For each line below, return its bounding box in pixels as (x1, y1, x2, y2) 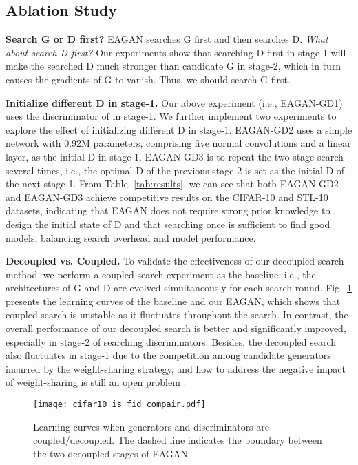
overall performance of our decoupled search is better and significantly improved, (6, 321, 346, 335)
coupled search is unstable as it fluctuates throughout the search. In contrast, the (6, 307, 348, 322)
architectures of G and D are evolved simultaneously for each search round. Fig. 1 (6, 280, 352, 295)
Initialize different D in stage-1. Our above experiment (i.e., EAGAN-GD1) (6, 95, 343, 110)
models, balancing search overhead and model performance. (6, 230, 256, 245)
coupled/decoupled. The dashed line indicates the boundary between (33, 433, 322, 447)
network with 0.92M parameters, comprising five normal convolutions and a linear (6, 136, 351, 150)
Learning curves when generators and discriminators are (33, 419, 269, 433)
